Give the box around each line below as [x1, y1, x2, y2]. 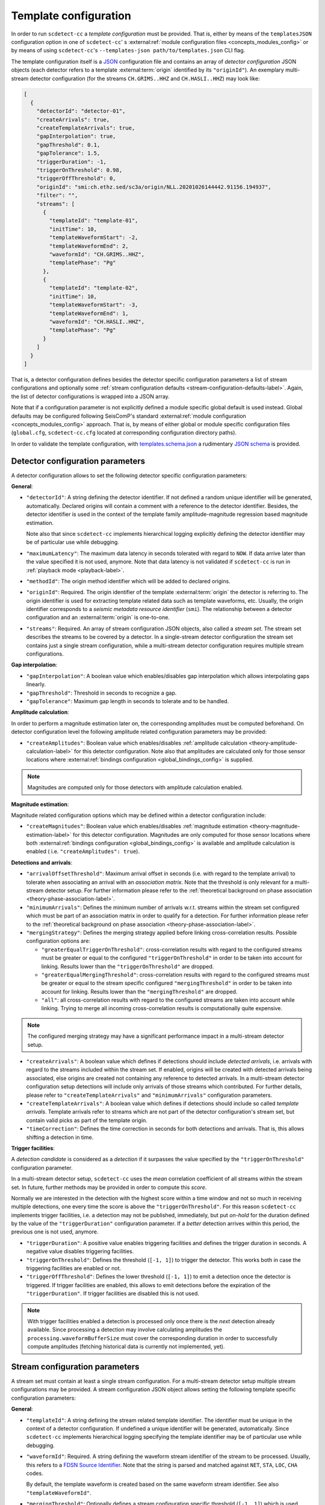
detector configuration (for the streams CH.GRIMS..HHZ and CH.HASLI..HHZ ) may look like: [29, 75, 260, 82]
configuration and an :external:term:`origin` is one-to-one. [26, 614, 170, 621]
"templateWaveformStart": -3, [49, 302, 138, 308]
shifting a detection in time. [26, 1134, 94, 1141]
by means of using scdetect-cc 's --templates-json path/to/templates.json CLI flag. [11, 47, 246, 54]
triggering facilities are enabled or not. [26, 1265, 122, 1272]
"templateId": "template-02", [49, 285, 138, 291]
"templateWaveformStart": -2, [49, 234, 138, 241]
